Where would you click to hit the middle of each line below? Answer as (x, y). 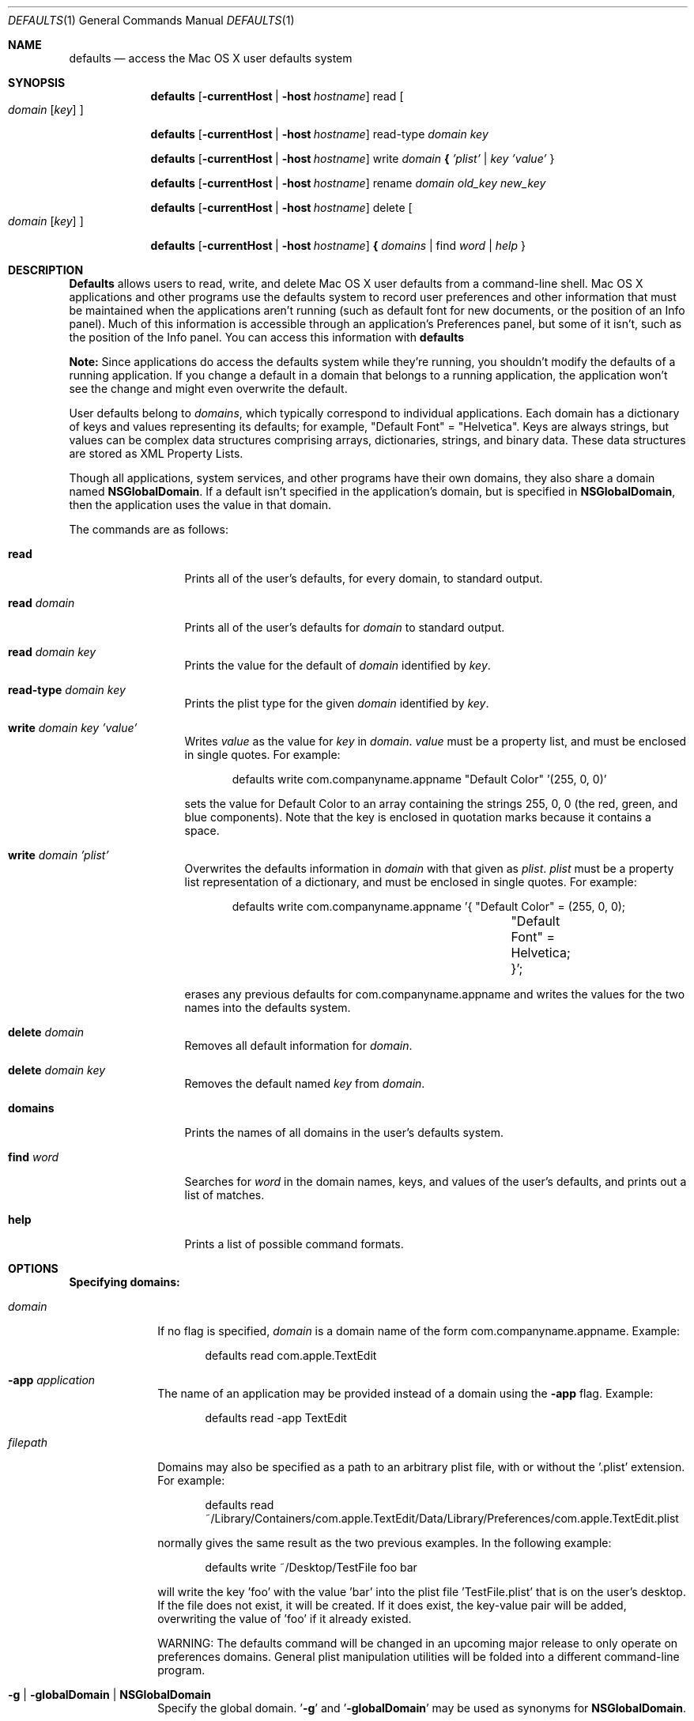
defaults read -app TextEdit (276, 1418)
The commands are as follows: (149, 529)
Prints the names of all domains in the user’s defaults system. (344, 1132)
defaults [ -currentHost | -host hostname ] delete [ (281, 208)
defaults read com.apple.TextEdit (291, 1355)
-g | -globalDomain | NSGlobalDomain (109, 1695)
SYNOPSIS (37, 83)
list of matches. (224, 1195)
